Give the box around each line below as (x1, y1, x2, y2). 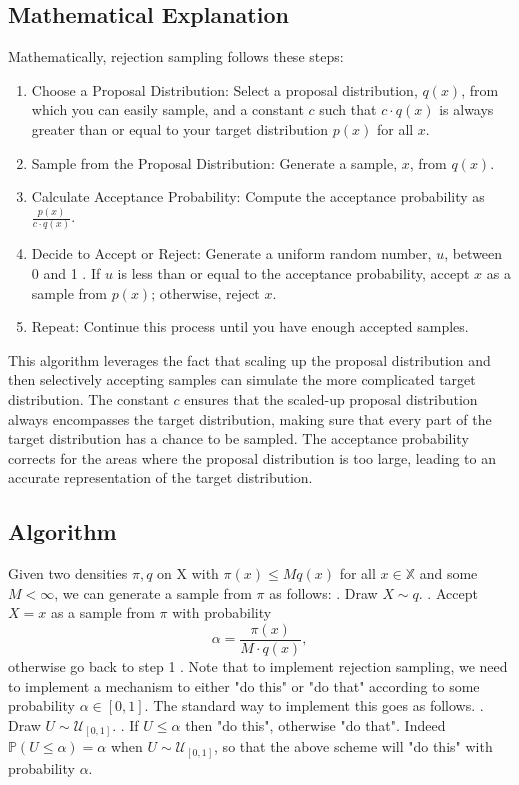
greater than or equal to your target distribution (31, 118, 329, 139)
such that (319, 99, 377, 120)
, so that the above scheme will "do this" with (214, 736, 493, 757)
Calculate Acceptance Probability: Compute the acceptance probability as (31, 186, 485, 207)
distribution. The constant (8, 388, 169, 409)
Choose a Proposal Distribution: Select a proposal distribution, (31, 79, 418, 100)
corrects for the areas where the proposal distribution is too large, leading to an (8, 447, 496, 468)
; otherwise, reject (151, 282, 260, 303)
